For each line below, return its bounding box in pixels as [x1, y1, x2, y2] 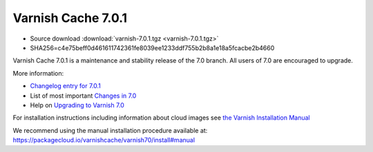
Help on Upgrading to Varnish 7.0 [30, 100, 124, 109]
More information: [12, 69, 64, 77]
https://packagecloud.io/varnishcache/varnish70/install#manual [12, 136, 195, 144]
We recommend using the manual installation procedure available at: [12, 126, 208, 134]
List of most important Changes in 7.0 [30, 91, 137, 100]
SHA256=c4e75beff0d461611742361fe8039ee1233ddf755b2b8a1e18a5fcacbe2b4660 [30, 43, 275, 52]
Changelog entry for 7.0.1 [30, 82, 102, 90]
